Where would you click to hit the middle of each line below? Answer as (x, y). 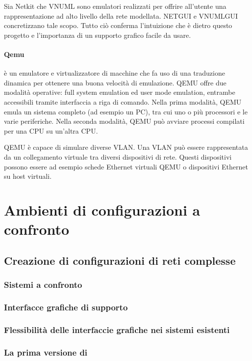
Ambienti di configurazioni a (102, 209)
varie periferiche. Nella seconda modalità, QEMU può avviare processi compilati (124, 121)
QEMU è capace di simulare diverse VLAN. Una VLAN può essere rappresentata (126, 147)
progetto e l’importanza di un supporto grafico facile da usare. (98, 35)
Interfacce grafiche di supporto (66, 307)
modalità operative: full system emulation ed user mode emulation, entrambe (120, 92)
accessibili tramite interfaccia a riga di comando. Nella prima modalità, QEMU (123, 101)
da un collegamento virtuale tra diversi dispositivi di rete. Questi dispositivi (118, 156)
